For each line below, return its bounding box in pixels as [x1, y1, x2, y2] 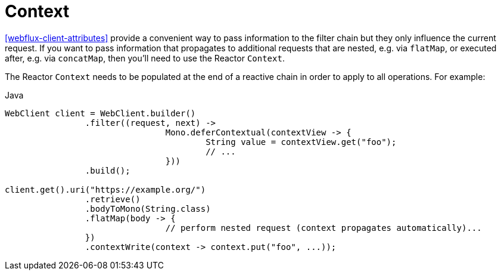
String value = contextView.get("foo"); [206, 137, 397, 147]
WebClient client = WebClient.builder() [5, 108, 196, 118]
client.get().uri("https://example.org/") [5, 184, 206, 194]
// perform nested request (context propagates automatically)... [165, 223, 482, 233]
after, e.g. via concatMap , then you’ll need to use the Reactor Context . [5, 52, 285, 63]
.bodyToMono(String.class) [85, 203, 211, 214]
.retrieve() [85, 194, 141, 204]
